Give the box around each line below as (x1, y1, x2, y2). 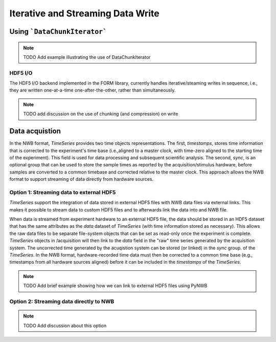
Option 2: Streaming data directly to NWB (9, 297, 114, 305)
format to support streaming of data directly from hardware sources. (9, 176, 154, 182)
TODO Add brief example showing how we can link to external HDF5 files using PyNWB (23, 283, 208, 289)
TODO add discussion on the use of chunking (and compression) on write (23, 111, 178, 117)
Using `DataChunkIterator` (9, 27, 107, 36)
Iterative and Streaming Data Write (9, 8, 159, 19)
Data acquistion (9, 127, 61, 136)
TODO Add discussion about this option (23, 323, 107, 329)
